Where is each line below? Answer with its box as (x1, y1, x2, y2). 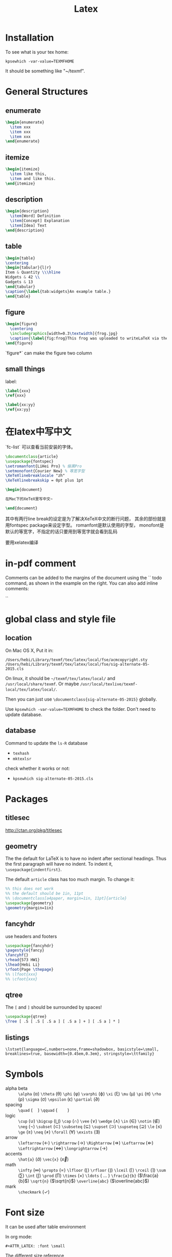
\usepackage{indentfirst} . (5, 866, 62, 872)
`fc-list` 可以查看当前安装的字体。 (5, 444, 76, 450)
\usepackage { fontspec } (5, 458, 54, 464)
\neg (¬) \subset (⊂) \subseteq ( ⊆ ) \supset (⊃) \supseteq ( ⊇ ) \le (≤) (18, 1123, 162, 1129)
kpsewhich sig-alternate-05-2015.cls (12, 776, 94, 781)
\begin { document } (5, 487, 42, 492)
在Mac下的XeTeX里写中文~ (5, 496, 53, 502)
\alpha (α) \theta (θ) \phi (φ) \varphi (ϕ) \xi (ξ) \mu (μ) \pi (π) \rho (18, 1090, 161, 1096)
